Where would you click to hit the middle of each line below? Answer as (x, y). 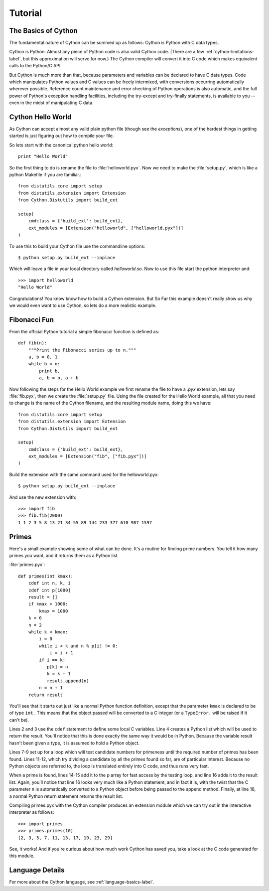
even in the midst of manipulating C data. (51, 103)
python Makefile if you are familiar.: (45, 175)
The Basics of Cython (43, 31)
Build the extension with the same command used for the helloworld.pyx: (84, 474)
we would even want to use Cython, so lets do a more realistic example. (83, 305)
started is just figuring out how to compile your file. (62, 136)
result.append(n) (68, 681)
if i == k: (52, 660)
